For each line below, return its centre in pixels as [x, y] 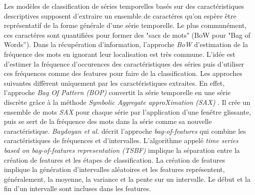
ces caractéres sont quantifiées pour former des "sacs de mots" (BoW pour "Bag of [127, 35]
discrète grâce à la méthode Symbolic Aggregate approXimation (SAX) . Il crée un [127, 102]
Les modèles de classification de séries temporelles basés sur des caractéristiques [124, 6]
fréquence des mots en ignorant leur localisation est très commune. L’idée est [120, 54]
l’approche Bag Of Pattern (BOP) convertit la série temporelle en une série [117, 92]
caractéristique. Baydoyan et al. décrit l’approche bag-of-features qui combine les [125, 131]
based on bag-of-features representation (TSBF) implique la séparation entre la [122, 150]
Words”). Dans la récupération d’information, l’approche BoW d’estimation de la [126, 44]
